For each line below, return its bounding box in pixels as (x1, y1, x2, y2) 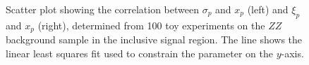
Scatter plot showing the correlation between (6, 2, 199, 16)
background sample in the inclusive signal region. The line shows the (6, 32, 303, 47)
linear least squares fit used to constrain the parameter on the (6, 45, 273, 60)
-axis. (281, 45, 304, 60)
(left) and (247, 2, 289, 16)
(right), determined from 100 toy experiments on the (37, 17, 265, 32)
